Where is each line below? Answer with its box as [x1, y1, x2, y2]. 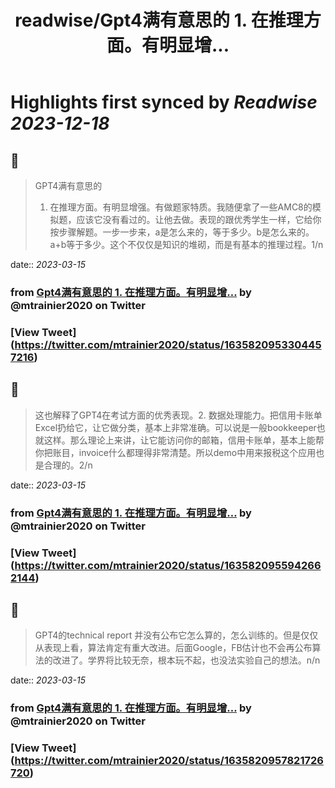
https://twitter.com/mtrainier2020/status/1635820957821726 [14, 754, 324, 768]
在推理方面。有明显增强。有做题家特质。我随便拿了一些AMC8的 [49, 201, 313, 213]
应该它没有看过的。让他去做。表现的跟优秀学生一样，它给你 [76, 214, 322, 225]
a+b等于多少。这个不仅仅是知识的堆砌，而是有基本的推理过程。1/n [49, 239, 324, 250]
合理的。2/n [43, 459, 93, 471]
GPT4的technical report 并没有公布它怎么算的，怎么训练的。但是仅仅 [34, 629, 319, 641]
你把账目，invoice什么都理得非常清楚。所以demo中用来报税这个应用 [34, 446, 317, 458]
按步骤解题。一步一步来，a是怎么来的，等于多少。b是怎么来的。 [49, 226, 315, 238]
